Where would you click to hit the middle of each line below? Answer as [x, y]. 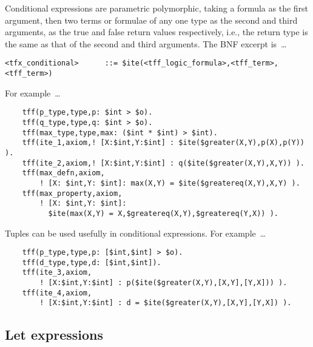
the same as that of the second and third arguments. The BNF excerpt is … [146, 43]
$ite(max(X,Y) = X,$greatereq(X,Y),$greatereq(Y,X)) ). [163, 213]
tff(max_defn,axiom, [63, 173]
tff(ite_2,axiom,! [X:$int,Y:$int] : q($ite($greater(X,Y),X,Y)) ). [163, 163]
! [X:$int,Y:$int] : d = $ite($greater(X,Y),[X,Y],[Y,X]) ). [166, 303]
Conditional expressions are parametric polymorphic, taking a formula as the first [157, 8]
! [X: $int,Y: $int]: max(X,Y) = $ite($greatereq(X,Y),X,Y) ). [170, 183]
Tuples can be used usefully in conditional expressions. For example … [136, 233]
